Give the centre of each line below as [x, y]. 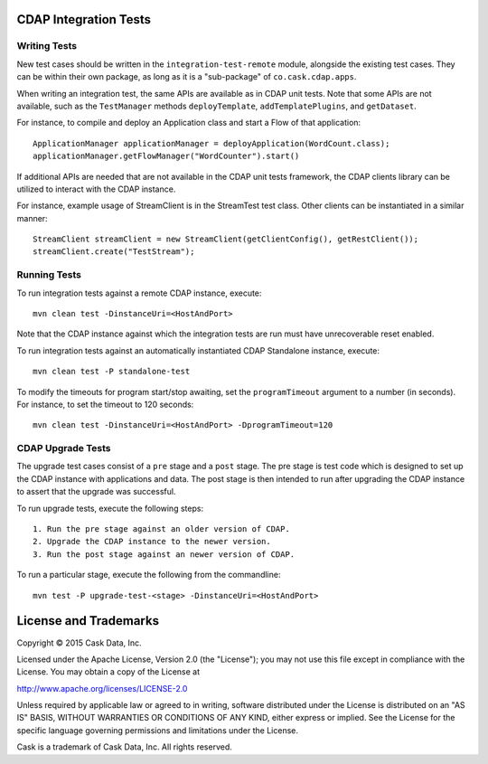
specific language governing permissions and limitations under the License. [157, 730]
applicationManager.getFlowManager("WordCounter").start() [166, 156]
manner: [33, 218]
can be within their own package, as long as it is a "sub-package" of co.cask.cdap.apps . [187, 77]
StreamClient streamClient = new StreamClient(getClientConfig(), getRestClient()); [226, 239]
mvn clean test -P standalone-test [112, 372]
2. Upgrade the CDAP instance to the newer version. [152, 542]
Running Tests [49, 275]
